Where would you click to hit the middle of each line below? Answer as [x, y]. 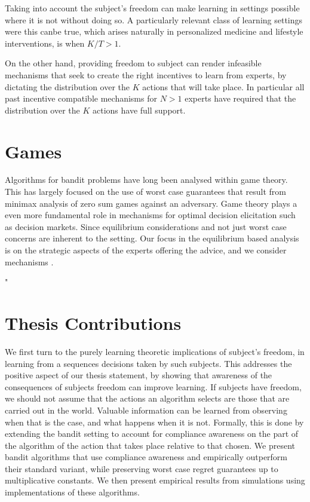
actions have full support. [139, 110]
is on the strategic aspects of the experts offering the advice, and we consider [146, 250]
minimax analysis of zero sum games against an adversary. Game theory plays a [151, 203]
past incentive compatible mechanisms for [81, 98]
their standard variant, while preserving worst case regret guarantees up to [142, 468]
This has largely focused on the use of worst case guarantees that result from [145, 192]
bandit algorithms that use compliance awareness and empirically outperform [146, 457]
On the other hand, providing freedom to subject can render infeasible [133, 63]
